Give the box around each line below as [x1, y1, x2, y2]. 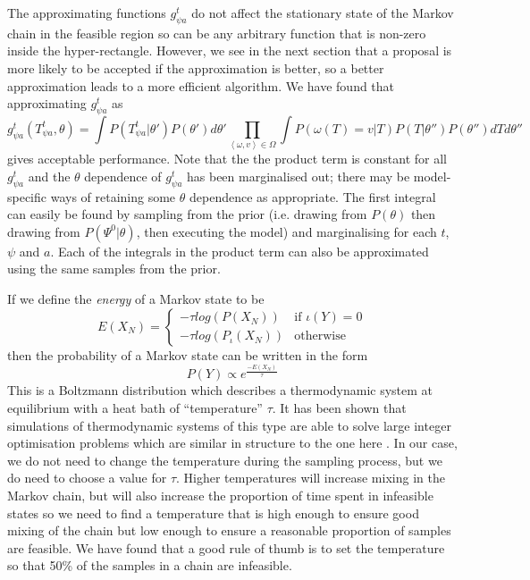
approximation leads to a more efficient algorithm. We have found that [7, 76, 395, 95]
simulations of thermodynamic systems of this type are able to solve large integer [7, 416, 451, 434]
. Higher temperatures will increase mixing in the [176, 468, 445, 487]
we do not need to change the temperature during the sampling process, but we [7, 450, 442, 469]
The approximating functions [7, 4, 166, 21]
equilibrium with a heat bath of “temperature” [7, 398, 263, 416]
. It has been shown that [272, 398, 407, 416]
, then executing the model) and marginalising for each [136, 222, 437, 240]
